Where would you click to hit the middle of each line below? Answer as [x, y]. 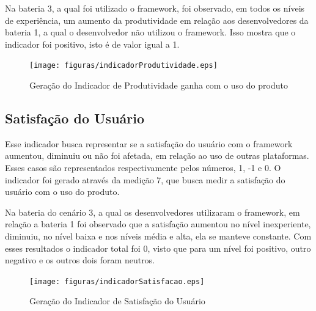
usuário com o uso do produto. [62, 192]
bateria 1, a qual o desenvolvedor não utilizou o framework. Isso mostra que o [150, 32]
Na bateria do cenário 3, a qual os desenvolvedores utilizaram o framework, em [152, 212]
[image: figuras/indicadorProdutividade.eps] [123, 66]
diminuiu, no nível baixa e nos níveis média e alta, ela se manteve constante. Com [158, 236]
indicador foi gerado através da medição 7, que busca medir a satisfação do [145, 179]
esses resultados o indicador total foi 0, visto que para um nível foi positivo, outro [158, 248]
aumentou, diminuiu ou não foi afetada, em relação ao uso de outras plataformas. [157, 155]
